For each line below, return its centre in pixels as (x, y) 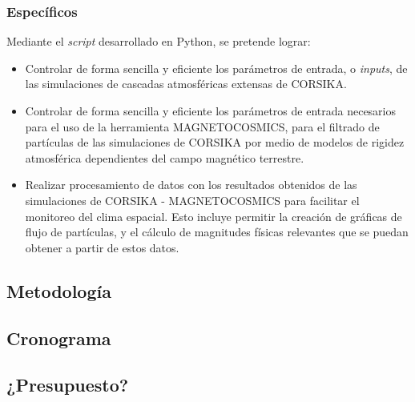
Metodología (59, 290)
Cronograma (59, 338)
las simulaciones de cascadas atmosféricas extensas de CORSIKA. (186, 84)
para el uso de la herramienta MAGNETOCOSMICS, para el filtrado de (202, 126)
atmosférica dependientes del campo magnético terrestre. (165, 157)
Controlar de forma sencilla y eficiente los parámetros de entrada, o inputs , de (216, 68)
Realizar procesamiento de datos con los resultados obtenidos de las (191, 185)
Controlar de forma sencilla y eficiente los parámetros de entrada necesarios (211, 111)
